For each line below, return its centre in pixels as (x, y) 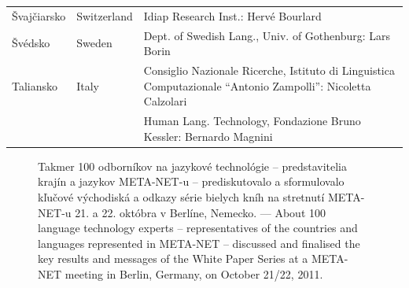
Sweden (94, 43)
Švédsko (31, 43)
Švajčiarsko (39, 15)
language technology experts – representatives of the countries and (198, 228)
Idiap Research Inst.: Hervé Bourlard (232, 15)
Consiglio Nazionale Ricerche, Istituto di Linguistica (269, 70)
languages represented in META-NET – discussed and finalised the (199, 243)
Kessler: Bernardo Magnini (208, 136)
